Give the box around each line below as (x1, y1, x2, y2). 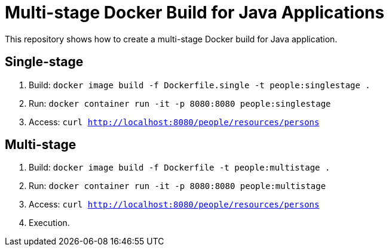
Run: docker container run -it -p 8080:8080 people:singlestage (29, 98, 331, 109)
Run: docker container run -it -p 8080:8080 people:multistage (29, 181, 326, 191)
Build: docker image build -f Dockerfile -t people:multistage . (29, 162, 330, 173)
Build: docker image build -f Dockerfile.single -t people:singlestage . (29, 79, 370, 90)
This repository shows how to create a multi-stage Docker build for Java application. (5, 33, 338, 44)
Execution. (29, 218, 70, 228)
